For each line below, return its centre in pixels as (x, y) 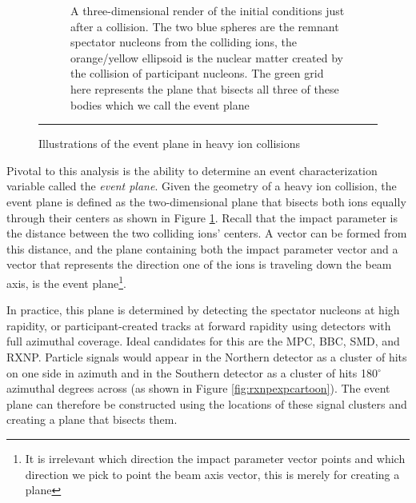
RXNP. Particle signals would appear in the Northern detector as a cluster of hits (207, 356)
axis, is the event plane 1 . (66, 281)
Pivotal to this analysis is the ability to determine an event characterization (192, 170)
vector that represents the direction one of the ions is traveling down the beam (199, 264)
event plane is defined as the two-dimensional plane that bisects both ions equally (206, 201)
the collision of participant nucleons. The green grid (197, 73)
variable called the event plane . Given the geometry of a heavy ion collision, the (202, 186)
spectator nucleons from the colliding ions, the (184, 42)
